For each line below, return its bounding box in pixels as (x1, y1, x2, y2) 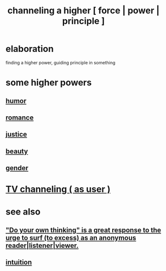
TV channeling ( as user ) (5, 183, 111, 195)
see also (5, 206, 41, 218)
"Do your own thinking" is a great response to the (5, 226, 162, 234)
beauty (5, 147, 29, 155)
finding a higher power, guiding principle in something (5, 59, 116, 65)
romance (5, 113, 34, 122)
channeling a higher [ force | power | (7, 5, 160, 16)
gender (5, 164, 29, 173)
